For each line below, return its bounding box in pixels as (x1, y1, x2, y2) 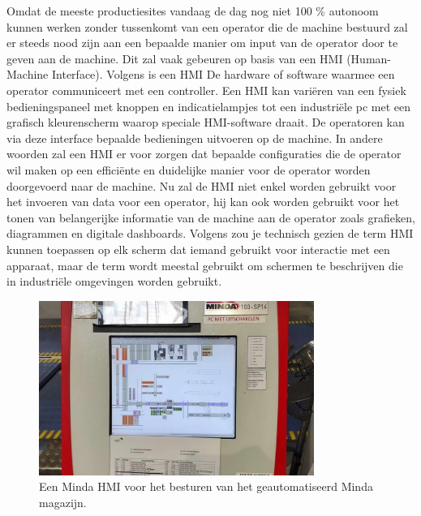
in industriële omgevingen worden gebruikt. (6, 273, 222, 290)
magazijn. (39, 493, 87, 510)
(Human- (346, 49, 392, 67)
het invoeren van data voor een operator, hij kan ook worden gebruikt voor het (6, 193, 400, 210)
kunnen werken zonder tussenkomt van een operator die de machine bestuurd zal (6, 18, 408, 35)
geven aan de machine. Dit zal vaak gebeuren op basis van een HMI (6, 49, 343, 67)
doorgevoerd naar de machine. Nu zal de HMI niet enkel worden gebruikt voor (6, 177, 397, 194)
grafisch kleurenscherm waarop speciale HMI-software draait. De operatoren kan (6, 114, 405, 131)
